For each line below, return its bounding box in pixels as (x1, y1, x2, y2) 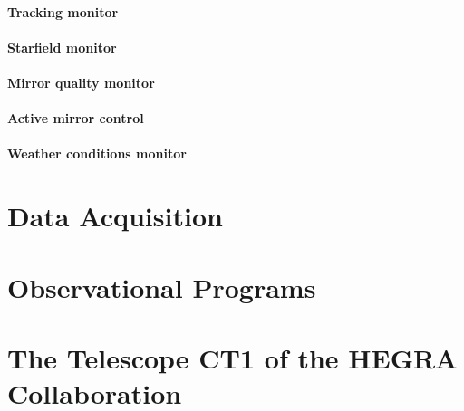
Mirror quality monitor (7, 72, 155, 91)
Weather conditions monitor (7, 144, 187, 163)
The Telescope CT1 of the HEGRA (7, 339, 458, 376)
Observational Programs (7, 268, 316, 305)
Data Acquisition (7, 197, 223, 234)
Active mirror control (7, 109, 144, 128)
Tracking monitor (7, 2, 119, 21)
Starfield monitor (7, 37, 117, 56)
